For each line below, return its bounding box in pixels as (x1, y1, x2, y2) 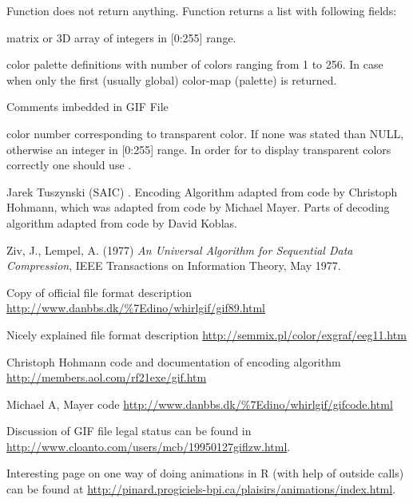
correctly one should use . (6, 156, 132, 173)
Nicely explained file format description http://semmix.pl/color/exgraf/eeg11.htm (6, 326, 407, 343)
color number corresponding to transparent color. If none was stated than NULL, (6, 125, 404, 141)
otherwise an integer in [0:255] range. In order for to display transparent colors (6, 141, 391, 157)
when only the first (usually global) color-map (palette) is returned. (6, 71, 337, 88)
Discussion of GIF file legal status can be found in (6, 422, 252, 439)
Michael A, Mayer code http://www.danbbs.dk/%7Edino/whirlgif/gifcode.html (6, 395, 393, 412)
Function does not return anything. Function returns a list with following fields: (6, 2, 397, 18)
